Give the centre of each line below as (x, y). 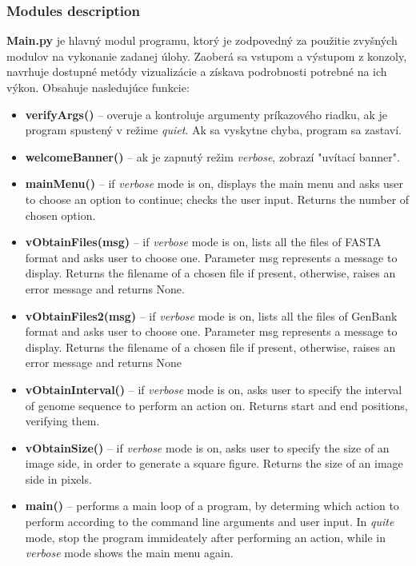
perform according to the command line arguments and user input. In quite (210, 522)
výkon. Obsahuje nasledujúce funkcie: (98, 87)
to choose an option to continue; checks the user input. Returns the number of (217, 199)
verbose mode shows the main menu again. (129, 553)
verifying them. (62, 421)
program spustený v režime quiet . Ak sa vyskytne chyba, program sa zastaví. (214, 130)
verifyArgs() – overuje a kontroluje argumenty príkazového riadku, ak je (206, 114)
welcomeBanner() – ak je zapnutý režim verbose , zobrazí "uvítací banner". (212, 156)
